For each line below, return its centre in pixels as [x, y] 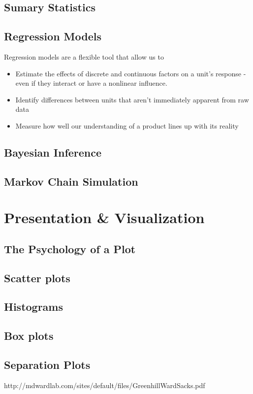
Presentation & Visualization [104, 217]
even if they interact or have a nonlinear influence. [91, 83]
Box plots [29, 336]
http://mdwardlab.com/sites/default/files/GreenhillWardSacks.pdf [105, 385]
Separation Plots [47, 364]
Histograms [34, 307]
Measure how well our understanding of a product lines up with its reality [127, 125]
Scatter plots [37, 278]
